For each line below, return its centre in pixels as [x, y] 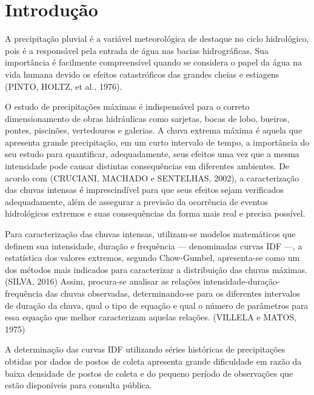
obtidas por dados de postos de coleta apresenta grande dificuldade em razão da [153, 361]
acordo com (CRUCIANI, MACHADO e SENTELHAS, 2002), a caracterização [152, 177]
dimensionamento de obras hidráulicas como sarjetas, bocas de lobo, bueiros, [147, 118]
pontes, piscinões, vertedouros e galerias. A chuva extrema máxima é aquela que [154, 130]
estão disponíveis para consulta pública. [78, 385]
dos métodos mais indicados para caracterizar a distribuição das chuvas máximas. [156, 269]
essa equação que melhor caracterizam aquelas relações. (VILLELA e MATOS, [151, 317]
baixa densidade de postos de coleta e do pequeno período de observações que [149, 373]
